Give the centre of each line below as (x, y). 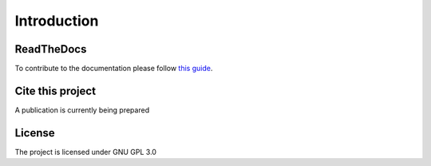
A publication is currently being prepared (82, 110)
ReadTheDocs (51, 49)
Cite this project (55, 91)
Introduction (57, 21)
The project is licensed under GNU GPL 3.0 (86, 152)
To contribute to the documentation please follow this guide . (114, 69)
